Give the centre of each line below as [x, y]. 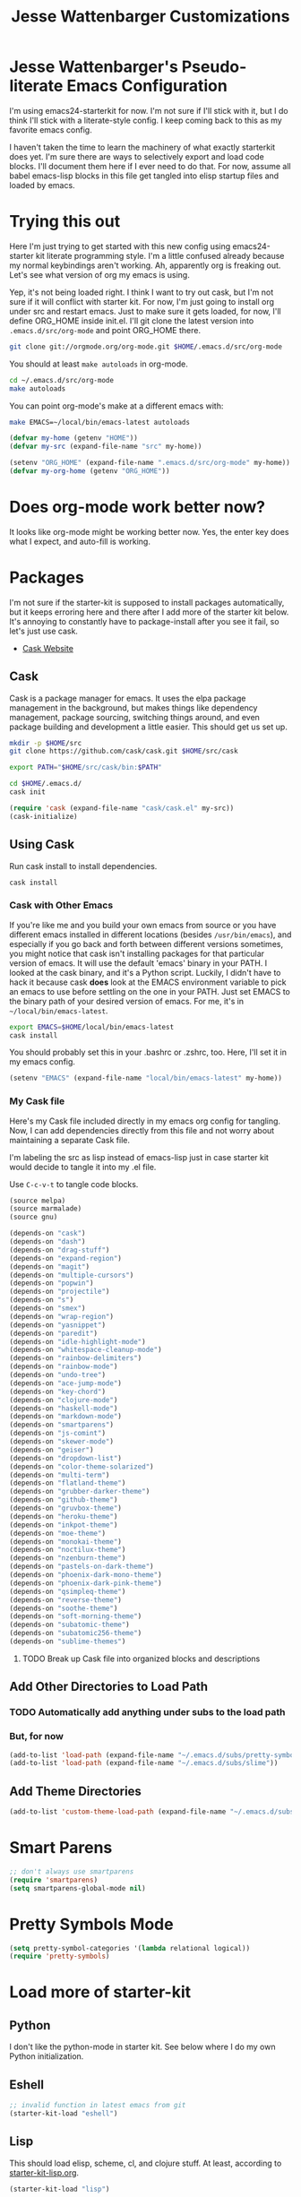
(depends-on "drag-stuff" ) [60, 1250]
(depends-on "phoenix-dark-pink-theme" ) [86, 1583]
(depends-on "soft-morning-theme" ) [76, 1616]
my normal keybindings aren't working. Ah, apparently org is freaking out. [145, 265]
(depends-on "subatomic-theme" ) [69, 1625]
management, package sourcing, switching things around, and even [134, 717]
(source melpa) [38, 1201]
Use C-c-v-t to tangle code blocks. [74, 1184]
